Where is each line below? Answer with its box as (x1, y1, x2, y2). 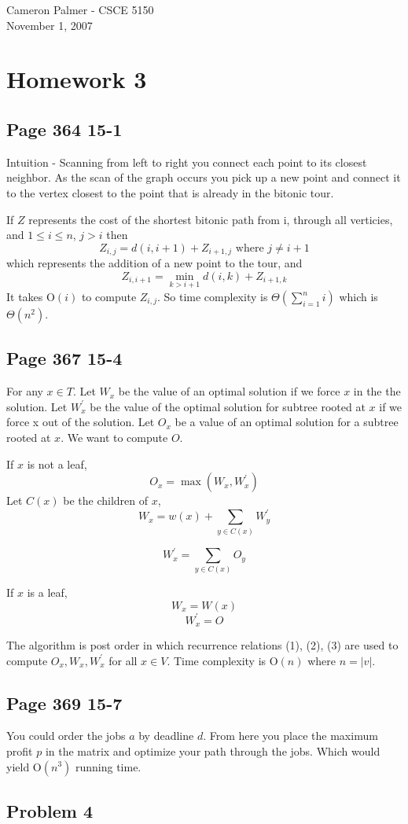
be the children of (63, 492, 149, 509)
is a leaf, (27, 584, 68, 601)
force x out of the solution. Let (6, 414, 155, 430)
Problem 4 (6, 798, 93, 822)
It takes (6, 289, 43, 304)
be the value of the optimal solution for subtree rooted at (90, 398, 366, 414)
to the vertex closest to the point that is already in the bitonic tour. (6, 184, 334, 200)
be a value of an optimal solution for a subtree (175, 414, 399, 430)
